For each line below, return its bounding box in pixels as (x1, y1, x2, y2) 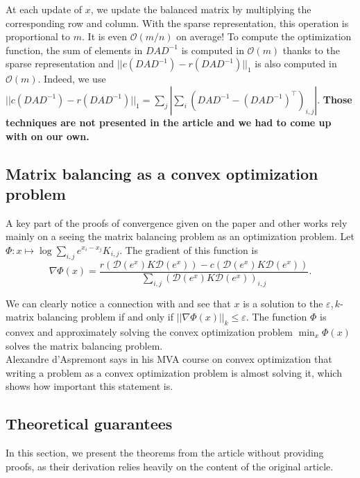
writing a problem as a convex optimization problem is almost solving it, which (6, 365, 342, 379)
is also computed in (255, 56, 337, 71)
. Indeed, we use (37, 71, 106, 86)
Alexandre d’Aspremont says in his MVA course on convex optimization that (6, 352, 332, 366)
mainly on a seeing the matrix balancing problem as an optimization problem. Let (6, 229, 354, 244)
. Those (317, 92, 352, 106)
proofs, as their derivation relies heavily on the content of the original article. (6, 459, 334, 473)
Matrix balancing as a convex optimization (6, 162, 318, 184)
